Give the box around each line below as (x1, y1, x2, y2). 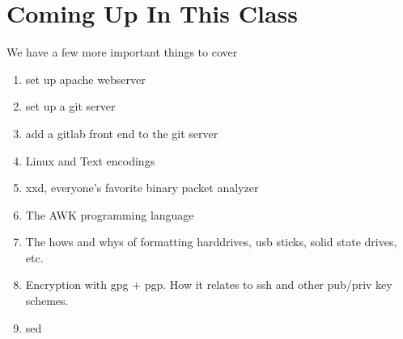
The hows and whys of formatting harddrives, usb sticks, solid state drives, (25, 233, 397, 250)
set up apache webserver (25, 70, 146, 87)
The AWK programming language (25, 206, 194, 223)
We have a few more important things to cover (6, 44, 238, 61)
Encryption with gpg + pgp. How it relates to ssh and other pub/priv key (25, 276, 392, 293)
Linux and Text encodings (25, 152, 155, 169)
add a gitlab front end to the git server (25, 124, 218, 141)
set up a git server (25, 98, 116, 115)
